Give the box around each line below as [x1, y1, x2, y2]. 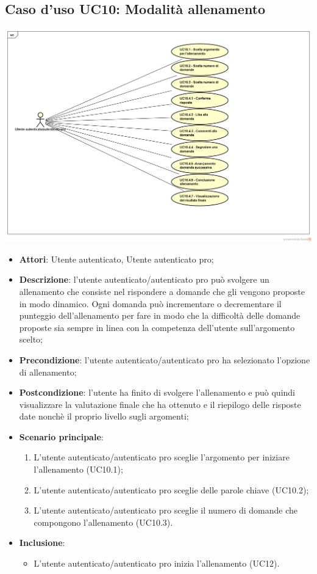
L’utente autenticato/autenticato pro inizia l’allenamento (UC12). [34, 557, 280, 570]
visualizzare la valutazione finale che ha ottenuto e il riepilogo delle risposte [19, 398, 301, 410]
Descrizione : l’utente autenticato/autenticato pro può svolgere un [19, 273, 269, 286]
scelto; [19, 333, 43, 346]
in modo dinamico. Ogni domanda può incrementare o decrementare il [19, 297, 282, 310]
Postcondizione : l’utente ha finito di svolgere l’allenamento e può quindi [19, 386, 296, 399]
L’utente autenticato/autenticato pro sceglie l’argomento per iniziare [34, 451, 290, 463]
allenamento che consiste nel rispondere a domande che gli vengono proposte [19, 285, 305, 297]
